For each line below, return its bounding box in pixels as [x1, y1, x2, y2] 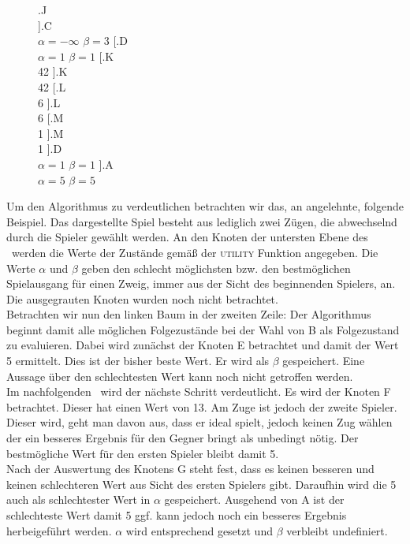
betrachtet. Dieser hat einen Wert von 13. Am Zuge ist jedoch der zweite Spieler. [6, 398, 397, 415]
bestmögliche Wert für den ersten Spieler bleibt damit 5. [6, 445, 279, 461]
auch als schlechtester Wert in [6, 491, 151, 508]
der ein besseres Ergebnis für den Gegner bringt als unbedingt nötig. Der [6, 430, 359, 446]
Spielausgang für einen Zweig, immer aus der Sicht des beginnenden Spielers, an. [6, 275, 396, 292]
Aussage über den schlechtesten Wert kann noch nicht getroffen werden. [6, 367, 353, 384]
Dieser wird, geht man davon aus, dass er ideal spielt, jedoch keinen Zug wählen [6, 414, 393, 430]
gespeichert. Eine [282, 352, 365, 369]
